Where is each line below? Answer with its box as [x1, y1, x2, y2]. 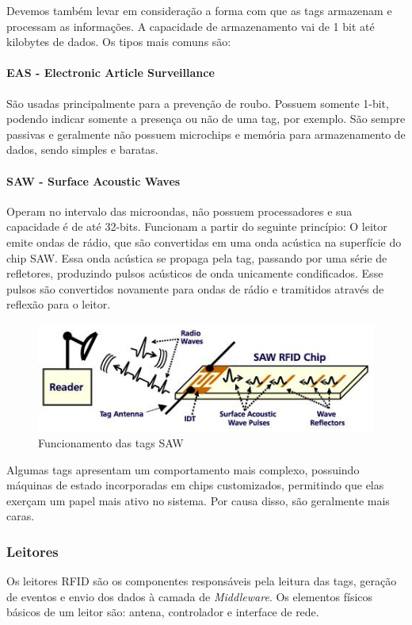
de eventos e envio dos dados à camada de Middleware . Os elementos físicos [6, 588, 373, 604]
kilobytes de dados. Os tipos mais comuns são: [6, 33, 231, 50]
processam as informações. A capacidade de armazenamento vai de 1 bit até [6, 17, 375, 34]
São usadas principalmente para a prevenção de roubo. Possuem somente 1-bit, [6, 94, 389, 111]
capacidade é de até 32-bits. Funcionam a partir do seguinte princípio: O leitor [6, 218, 387, 235]
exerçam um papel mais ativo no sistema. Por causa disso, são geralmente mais [6, 492, 390, 508]
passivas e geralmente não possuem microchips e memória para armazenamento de [6, 125, 406, 142]
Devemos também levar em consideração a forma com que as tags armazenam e [6, 2, 392, 18]
